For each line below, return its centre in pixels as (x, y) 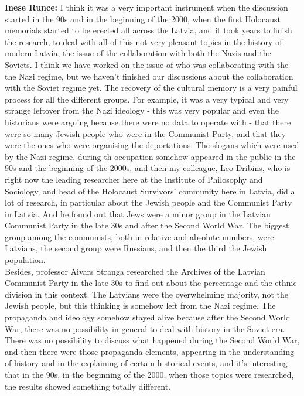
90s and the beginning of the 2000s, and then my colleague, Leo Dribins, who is (148, 168)
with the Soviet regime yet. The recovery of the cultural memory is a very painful (151, 88)
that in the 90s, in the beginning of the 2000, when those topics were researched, (149, 374)
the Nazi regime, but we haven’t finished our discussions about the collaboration (149, 76)
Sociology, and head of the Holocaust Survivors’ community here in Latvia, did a (150, 191)
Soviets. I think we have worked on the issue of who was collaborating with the (147, 64)
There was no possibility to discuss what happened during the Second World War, (152, 340)
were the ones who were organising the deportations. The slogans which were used (152, 145)
